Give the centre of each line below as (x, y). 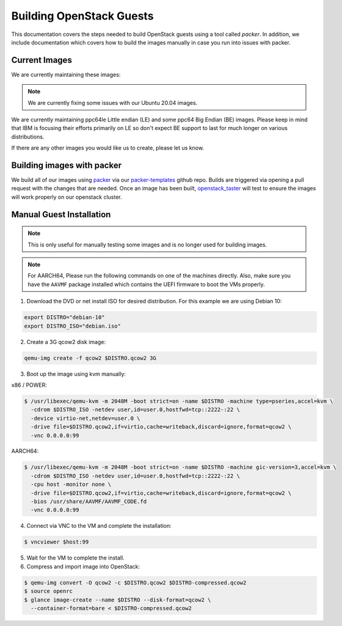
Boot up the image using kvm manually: (76, 374)
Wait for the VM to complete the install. (75, 558)
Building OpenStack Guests (82, 16)
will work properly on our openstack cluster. (67, 197)
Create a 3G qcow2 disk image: (66, 342)
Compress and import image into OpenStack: (83, 566)
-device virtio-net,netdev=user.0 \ (85, 418)
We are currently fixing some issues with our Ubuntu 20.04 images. (113, 103)
